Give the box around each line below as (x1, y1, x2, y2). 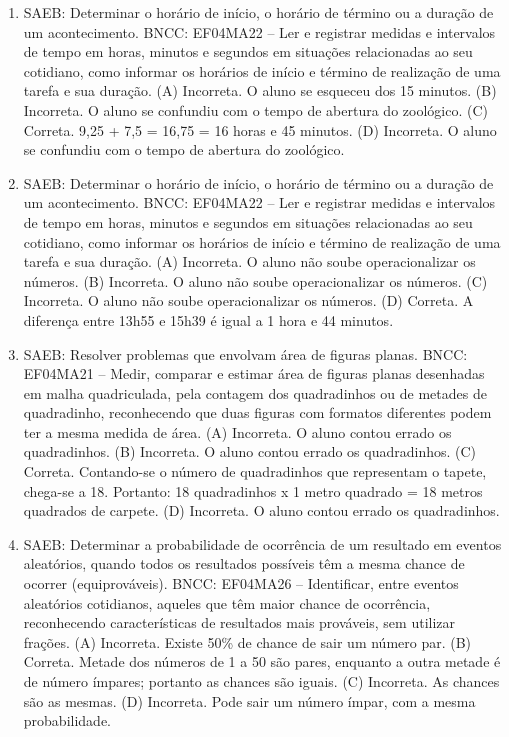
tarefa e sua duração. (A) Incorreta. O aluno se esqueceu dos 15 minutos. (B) (23, 80, 497, 101)
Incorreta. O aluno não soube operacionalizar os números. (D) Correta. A (23, 290, 474, 311)
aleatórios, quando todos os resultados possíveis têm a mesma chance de (23, 553, 465, 574)
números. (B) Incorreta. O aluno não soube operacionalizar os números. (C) (23, 270, 488, 291)
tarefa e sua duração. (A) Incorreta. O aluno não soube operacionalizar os (23, 251, 476, 272)
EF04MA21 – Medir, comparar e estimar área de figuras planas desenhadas (23, 363, 485, 384)
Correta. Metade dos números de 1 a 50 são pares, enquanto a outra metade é (23, 651, 501, 672)
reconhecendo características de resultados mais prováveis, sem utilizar (23, 612, 456, 633)
